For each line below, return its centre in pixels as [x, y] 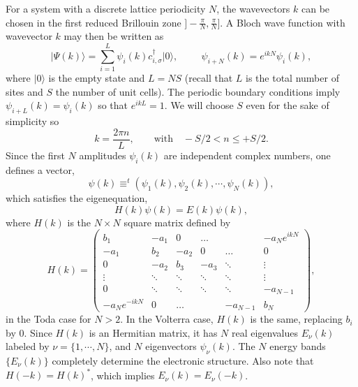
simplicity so [32, 121]
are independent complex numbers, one [247, 155]
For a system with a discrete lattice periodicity [106, 8]
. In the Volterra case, [167, 319]
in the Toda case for [49, 319]
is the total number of [292, 78]
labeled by [28, 346]
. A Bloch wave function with [283, 22]
